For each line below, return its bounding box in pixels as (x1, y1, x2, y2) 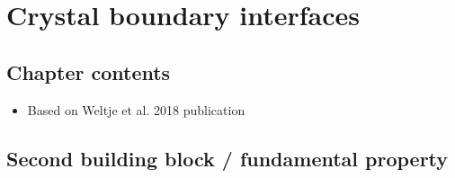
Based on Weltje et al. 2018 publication (27, 100, 245, 119)
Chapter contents (6, 58, 171, 85)
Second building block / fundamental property (6, 144, 449, 172)
